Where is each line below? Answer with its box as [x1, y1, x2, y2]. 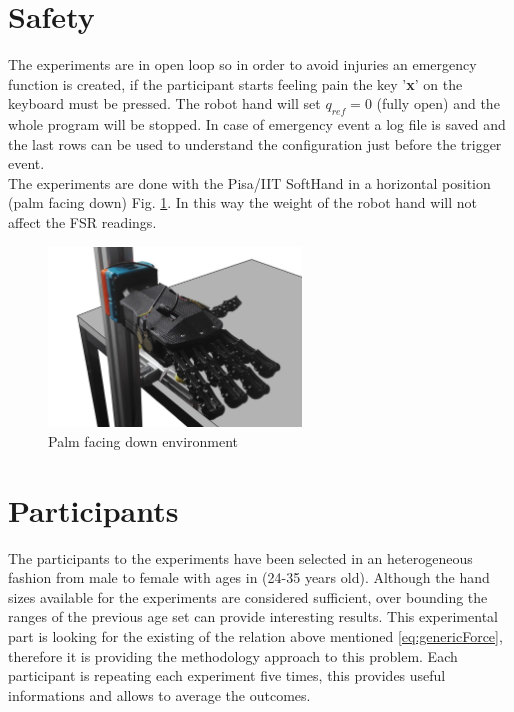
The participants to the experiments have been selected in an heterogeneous [8, 547, 473, 568]
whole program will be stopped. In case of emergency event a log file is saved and [8, 114, 506, 135]
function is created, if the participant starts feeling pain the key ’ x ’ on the [8, 73, 463, 94]
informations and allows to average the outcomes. [8, 684, 311, 705]
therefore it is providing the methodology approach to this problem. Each [8, 645, 458, 666]
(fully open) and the [376, 93, 500, 114]
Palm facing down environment [48, 430, 239, 451]
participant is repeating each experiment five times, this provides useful [8, 665, 446, 686]
